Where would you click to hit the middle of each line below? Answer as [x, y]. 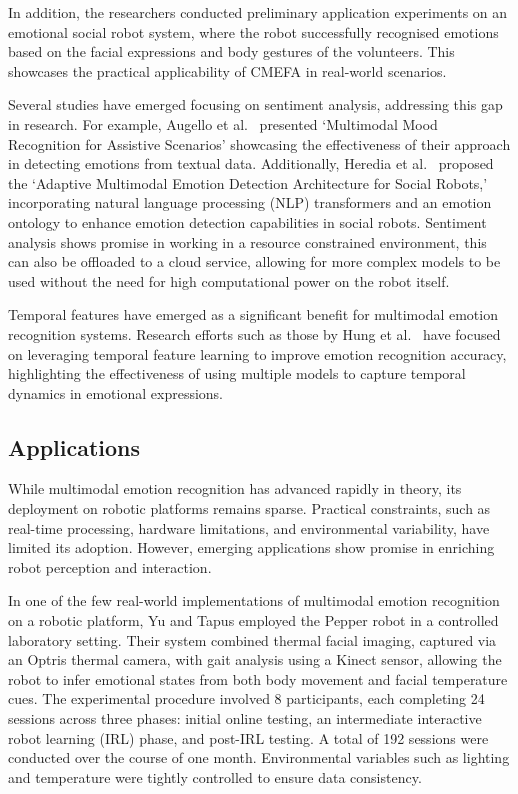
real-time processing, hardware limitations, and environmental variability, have [249, 527]
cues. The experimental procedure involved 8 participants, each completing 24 [246, 698]
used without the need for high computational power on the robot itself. [229, 280]
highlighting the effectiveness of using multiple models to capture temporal [237, 373]
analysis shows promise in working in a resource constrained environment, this [247, 241]
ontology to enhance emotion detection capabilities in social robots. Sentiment [247, 221]
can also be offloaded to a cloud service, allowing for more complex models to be [254, 261]
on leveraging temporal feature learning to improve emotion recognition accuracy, [257, 353]
